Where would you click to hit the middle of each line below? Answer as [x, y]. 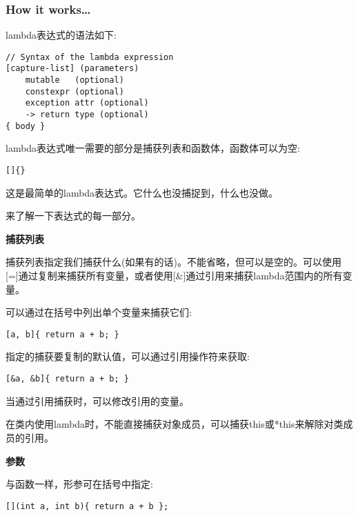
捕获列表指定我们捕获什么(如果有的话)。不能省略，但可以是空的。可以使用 [173, 262]
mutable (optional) [74, 80]
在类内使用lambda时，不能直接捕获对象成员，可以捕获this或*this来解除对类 [175, 424]
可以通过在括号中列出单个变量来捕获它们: [99, 312]
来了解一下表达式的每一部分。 [73, 216]
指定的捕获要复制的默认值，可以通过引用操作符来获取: [128, 356]
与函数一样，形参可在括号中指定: [79, 484]
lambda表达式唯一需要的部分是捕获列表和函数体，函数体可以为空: [153, 148]
